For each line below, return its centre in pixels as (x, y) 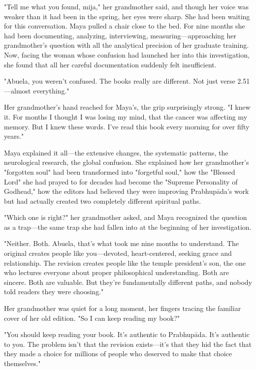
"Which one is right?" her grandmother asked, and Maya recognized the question (126, 217)
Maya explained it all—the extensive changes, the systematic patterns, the (116, 152)
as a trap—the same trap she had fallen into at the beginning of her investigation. (128, 227)
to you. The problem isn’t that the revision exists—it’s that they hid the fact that (128, 344)
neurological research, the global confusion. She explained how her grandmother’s (127, 162)
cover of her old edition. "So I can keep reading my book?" (92, 318)
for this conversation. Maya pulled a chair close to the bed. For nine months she (125, 26)
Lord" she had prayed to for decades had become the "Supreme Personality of (121, 181)
